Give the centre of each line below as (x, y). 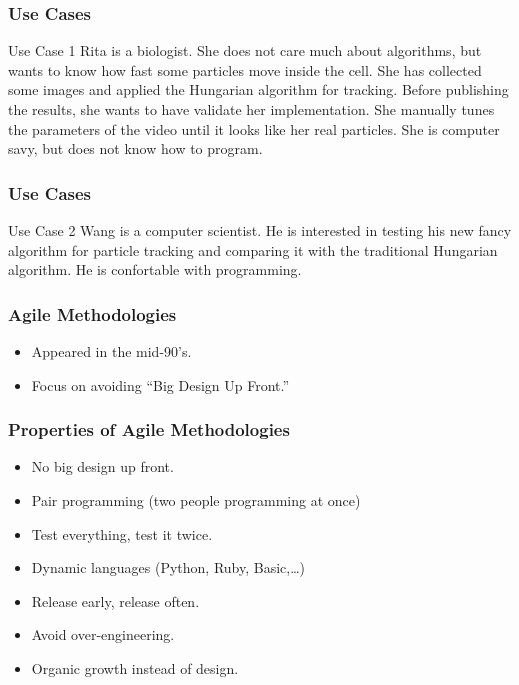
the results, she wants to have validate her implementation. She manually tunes (251, 109)
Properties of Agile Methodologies (149, 429)
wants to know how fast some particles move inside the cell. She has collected (245, 69)
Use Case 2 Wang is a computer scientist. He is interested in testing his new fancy (260, 230)
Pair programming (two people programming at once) (196, 500)
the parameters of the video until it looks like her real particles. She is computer (254, 128)
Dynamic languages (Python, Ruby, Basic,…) (168, 567)
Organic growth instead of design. (135, 667)
